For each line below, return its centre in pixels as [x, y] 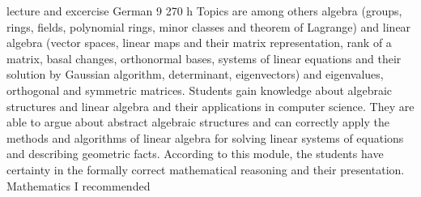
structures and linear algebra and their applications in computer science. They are [210, 106]
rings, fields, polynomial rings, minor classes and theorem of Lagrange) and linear [209, 26]
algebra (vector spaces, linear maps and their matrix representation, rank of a [199, 43]
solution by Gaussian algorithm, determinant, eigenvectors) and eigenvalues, [195, 74]
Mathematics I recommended [79, 185]
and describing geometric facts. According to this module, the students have [195, 154]
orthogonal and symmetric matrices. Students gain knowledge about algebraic [200, 90]
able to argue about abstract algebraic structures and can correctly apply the [198, 122]
